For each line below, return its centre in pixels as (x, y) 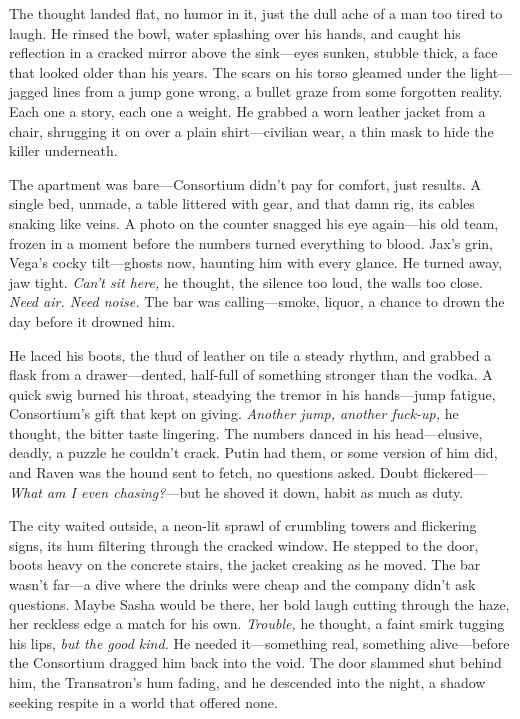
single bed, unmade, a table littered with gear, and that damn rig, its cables (242, 203)
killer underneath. (63, 150)
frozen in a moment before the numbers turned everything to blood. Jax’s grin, (251, 242)
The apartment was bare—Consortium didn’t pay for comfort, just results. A (245, 183)
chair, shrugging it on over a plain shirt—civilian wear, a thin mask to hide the (251, 130)
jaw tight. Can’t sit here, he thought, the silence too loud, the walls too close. (246, 281)
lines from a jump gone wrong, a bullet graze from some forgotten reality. (277, 91)
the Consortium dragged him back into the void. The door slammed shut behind (255, 662)
